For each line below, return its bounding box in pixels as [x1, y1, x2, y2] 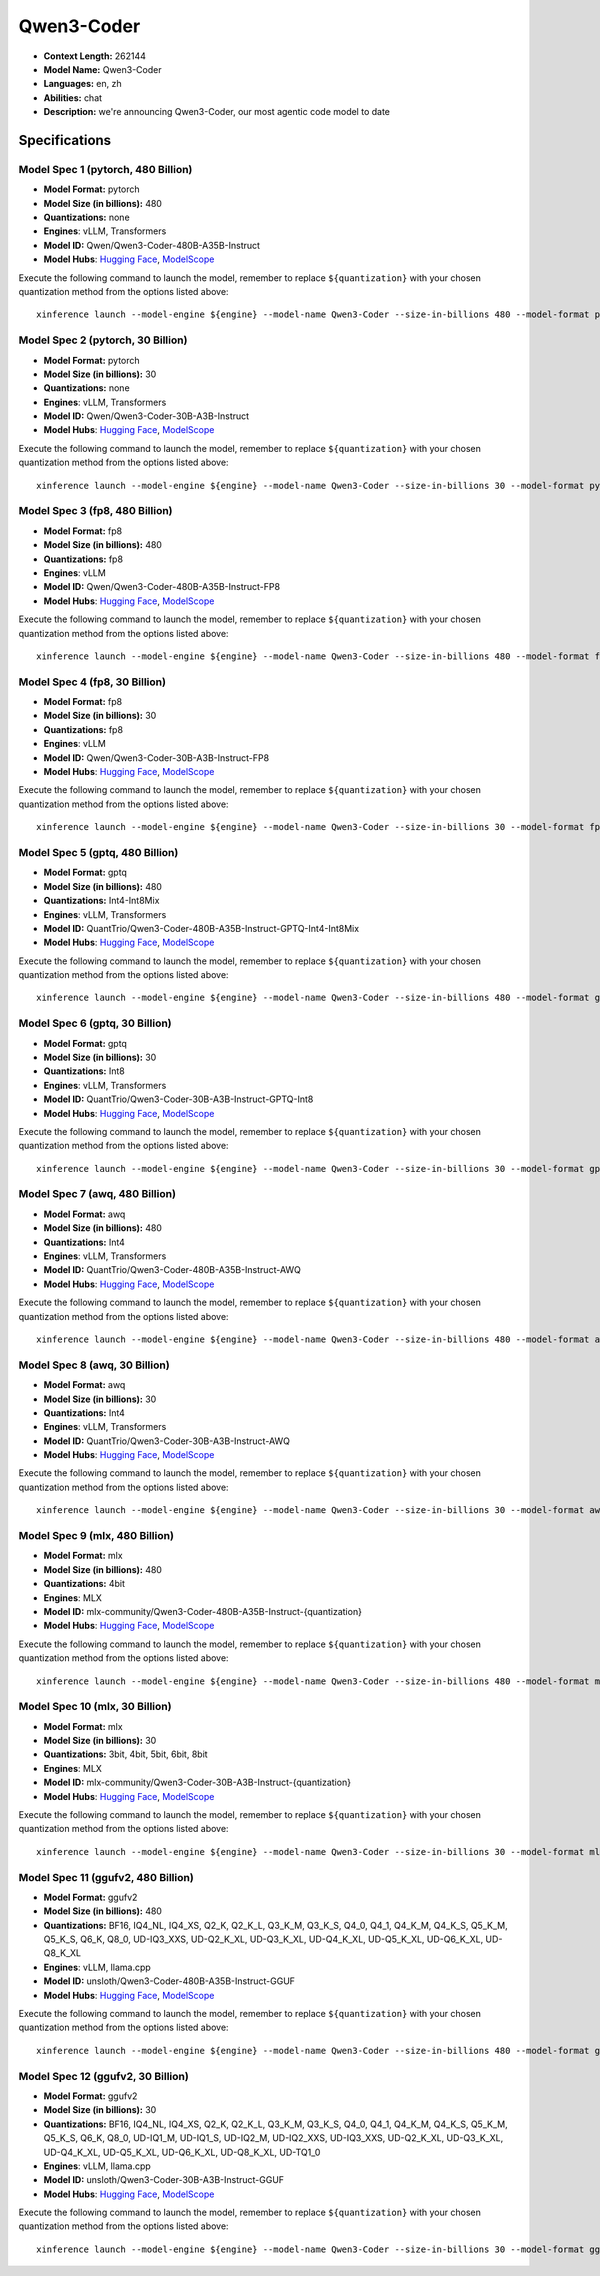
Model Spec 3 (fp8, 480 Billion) [18, 504, 174, 518]
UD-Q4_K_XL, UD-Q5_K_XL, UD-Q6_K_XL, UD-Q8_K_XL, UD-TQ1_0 [43, 2146, 321, 2158]
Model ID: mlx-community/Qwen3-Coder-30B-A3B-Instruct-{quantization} [43, 1776, 352, 1789]
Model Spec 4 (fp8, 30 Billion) [18, 675, 167, 689]
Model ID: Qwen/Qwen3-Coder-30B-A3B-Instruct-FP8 [43, 751, 270, 764]
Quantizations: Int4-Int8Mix [43, 895, 160, 907]
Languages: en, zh [43, 78, 122, 90]
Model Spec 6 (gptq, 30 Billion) [18, 1016, 172, 1030]
